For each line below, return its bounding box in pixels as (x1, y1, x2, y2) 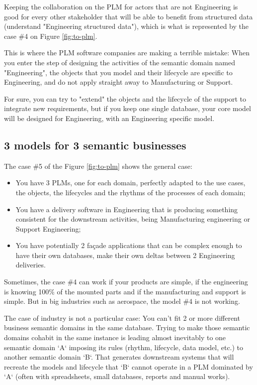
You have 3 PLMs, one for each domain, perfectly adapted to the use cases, (15, 177, 246, 188)
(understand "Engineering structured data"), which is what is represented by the (4, 21, 249, 31)
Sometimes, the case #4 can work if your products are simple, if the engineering (4, 276, 248, 287)
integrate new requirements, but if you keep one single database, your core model (4, 103, 252, 114)
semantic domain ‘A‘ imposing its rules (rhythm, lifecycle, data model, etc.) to (4, 342, 244, 352)
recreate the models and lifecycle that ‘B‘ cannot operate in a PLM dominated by (4, 361, 253, 372)
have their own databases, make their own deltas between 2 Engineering (15, 250, 235, 260)
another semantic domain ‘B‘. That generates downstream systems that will (4, 352, 234, 362)
